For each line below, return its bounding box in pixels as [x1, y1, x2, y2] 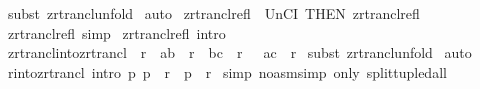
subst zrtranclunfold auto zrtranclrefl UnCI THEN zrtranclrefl [7, 3, 420, 23]
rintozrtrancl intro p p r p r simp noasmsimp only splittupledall [7, 61, 447, 82]
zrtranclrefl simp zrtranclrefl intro [7, 22, 226, 43]
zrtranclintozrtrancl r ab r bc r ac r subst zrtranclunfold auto [7, 42, 472, 63]
